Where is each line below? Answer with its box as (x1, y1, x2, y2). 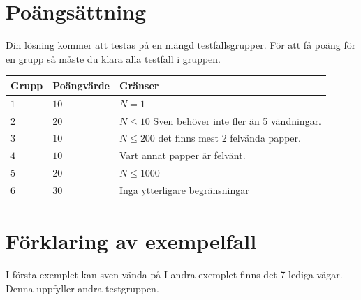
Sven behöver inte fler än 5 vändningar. (153, 113, 322, 128)
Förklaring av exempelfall (6, 227, 257, 255)
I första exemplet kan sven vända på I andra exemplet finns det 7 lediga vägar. (6, 267, 343, 282)
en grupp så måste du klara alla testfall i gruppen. (6, 51, 221, 66)
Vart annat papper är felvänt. (119, 148, 246, 163)
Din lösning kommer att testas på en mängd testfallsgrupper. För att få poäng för (6, 38, 356, 52)
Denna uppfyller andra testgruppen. (6, 280, 159, 295)
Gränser (119, 77, 159, 92)
